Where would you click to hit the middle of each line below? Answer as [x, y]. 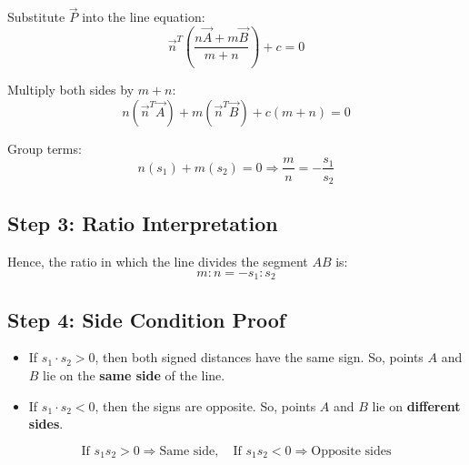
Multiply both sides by [71, 90]
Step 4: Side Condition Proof [147, 319]
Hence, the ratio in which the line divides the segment [158, 262]
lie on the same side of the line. [134, 375]
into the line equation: [144, 17]
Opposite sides [351, 451]
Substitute [36, 17]
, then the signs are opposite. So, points [205, 405]
